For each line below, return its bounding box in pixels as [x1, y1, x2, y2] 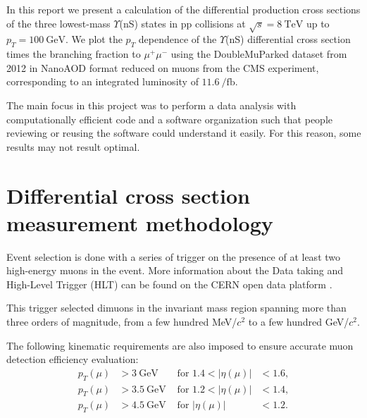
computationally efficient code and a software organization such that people [6, 111, 333, 126]
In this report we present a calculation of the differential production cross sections [6, 2, 361, 16]
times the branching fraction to [6, 47, 141, 61]
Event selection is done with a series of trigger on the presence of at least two [6, 249, 341, 264]
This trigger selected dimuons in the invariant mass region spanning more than [6, 300, 347, 315]
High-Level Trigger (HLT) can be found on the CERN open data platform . [6, 276, 332, 291]
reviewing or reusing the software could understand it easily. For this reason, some [6, 125, 361, 140]
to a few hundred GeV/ [248, 314, 349, 328]
